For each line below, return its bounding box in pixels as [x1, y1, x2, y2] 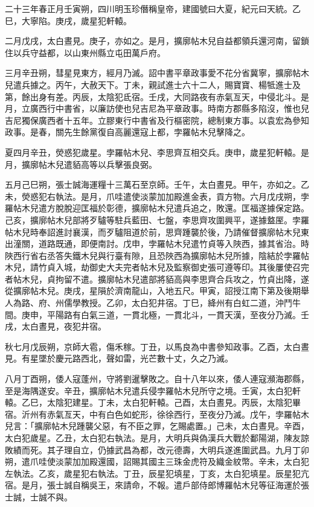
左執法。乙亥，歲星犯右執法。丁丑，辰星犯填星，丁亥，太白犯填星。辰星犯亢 [5, 467, 309, 479]
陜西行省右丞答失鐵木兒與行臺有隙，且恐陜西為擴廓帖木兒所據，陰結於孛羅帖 [5, 249, 309, 261]
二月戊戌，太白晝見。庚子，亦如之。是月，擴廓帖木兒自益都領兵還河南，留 [5, 34, 301, 47]
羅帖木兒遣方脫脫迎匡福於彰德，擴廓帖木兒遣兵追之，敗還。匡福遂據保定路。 [5, 202, 309, 214]
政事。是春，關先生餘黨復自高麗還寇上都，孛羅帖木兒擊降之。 [5, 126, 250, 138]
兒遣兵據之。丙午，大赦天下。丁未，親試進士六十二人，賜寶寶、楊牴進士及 [5, 78, 301, 91]
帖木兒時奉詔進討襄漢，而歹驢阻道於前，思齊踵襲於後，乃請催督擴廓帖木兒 [5, 225, 301, 238]
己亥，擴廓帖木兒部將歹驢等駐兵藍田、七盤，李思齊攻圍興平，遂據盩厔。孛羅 [5, 213, 309, 226]
